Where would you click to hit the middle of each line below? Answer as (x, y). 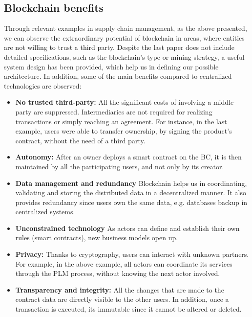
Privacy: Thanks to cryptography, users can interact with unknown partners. (132, 254)
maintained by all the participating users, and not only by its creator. (120, 166)
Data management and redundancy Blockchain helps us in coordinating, (131, 183)
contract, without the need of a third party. (80, 140)
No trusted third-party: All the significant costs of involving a (113, 102)
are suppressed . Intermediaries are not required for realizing (123, 111)
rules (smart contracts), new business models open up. (97, 238)
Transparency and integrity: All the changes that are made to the (120, 289)
